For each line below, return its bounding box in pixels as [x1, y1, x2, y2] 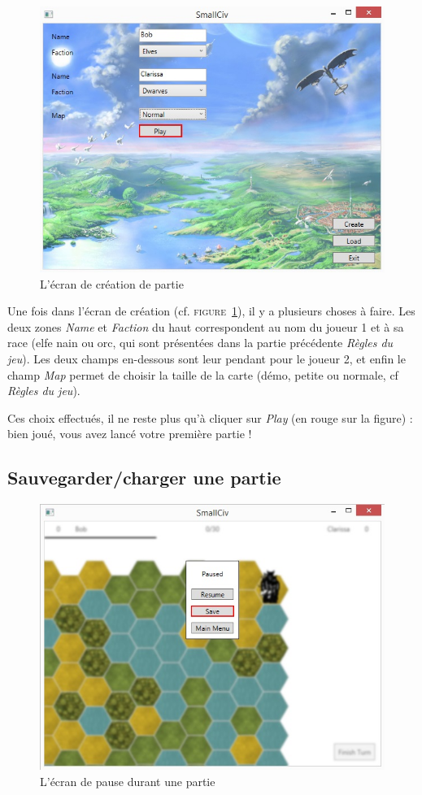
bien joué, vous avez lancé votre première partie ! [7, 425, 252, 442]
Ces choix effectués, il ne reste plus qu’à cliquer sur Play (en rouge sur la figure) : [7, 409, 413, 426]
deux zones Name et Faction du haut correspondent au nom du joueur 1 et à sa [7, 318, 404, 335]
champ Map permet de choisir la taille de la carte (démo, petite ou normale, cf [7, 366, 398, 383]
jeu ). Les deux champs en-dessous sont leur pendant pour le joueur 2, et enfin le [7, 350, 406, 367]
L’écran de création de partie [40, 275, 184, 292]
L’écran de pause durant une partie [40, 773, 215, 790]
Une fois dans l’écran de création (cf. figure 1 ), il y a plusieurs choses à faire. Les [7, 302, 415, 319]
